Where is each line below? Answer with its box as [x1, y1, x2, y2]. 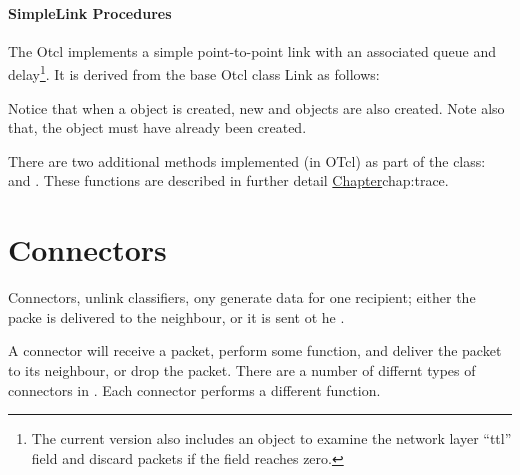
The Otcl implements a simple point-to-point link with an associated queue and [8, 40, 496, 61]
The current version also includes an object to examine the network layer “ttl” [31, 428, 512, 449]
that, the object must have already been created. [8, 117, 307, 138]
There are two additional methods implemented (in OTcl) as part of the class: [8, 150, 486, 171]
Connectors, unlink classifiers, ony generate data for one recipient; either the [8, 287, 476, 308]
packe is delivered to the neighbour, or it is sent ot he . [8, 306, 345, 327]
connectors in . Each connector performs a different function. [8, 379, 381, 400]
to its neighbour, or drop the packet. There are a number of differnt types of [8, 359, 476, 380]
